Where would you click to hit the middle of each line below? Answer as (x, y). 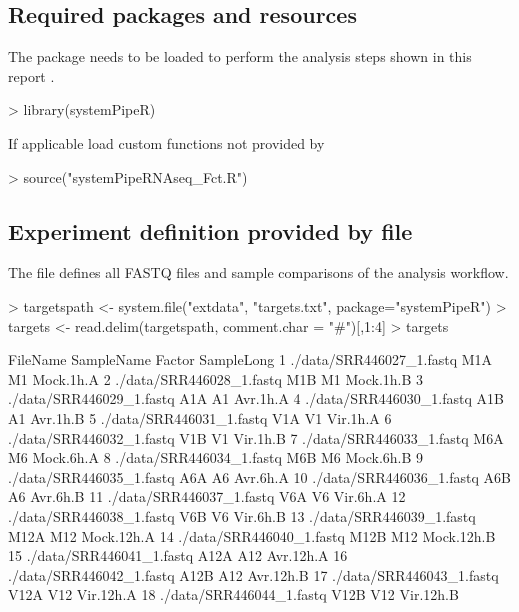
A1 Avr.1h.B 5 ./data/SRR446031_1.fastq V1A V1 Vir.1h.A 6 (200, 417)
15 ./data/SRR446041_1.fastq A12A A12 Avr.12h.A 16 (178, 555)
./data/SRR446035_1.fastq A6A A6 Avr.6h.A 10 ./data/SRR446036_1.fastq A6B (259, 476)
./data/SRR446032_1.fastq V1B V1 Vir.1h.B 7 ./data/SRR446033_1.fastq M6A (256, 437)
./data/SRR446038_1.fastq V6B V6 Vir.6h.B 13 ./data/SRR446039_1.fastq (242, 515)
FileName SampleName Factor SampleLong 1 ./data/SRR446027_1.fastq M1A (250, 359)
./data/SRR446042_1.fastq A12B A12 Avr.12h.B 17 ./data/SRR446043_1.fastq (253, 574)
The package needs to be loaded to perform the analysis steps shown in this (240, 56)
